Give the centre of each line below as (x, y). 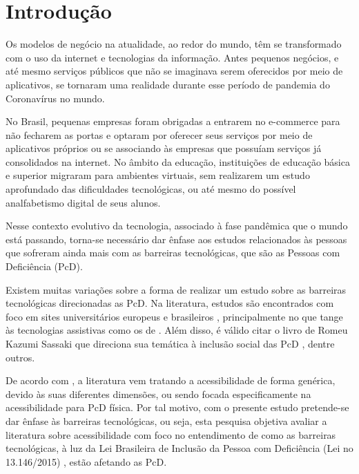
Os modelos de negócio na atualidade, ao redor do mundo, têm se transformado (174, 44)
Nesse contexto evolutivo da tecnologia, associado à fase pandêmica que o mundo (177, 226)
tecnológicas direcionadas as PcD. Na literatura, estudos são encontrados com (170, 303)
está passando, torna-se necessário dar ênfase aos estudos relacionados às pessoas (176, 239)
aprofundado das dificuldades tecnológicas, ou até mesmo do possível (151, 189)
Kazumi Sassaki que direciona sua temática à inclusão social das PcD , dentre (170, 343)
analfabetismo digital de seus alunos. (83, 202)
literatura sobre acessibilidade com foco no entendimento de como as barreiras (171, 434)
